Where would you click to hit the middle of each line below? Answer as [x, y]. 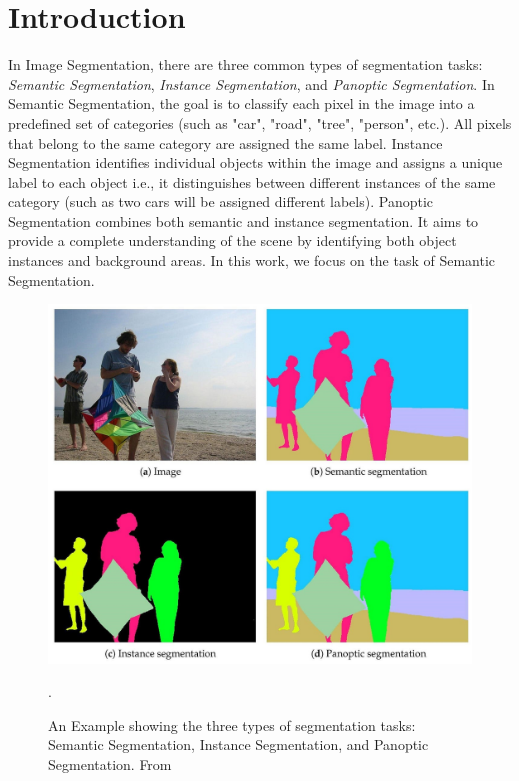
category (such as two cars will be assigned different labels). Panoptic [221, 201]
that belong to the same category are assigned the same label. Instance [225, 142]
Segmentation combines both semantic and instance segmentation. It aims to [243, 220]
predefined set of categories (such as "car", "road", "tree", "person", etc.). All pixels [260, 122]
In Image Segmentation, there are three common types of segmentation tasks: [245, 64]
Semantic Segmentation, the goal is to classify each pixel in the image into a [241, 103]
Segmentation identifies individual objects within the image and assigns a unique [255, 162]
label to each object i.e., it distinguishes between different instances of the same [252, 181]
